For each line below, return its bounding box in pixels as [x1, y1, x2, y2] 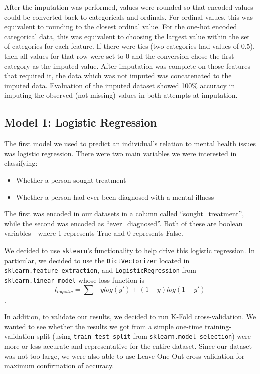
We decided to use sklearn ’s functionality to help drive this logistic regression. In [4, 244, 255, 255]
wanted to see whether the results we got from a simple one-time [4, 321, 203, 331]
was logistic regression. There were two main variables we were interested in [4, 148, 237, 158]
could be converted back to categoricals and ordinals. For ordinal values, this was [4, 11, 253, 22]
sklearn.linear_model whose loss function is [4, 274, 144, 285]
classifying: [4, 158, 38, 168]
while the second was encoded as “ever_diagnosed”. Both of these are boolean [4, 218, 243, 228]
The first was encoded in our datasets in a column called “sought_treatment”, [4, 208, 244, 219]
